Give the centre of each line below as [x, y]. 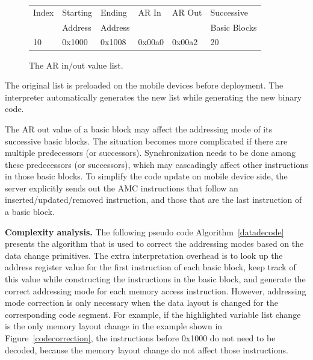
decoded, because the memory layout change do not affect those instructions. [147, 349]
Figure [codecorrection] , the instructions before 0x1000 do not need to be [140, 338]
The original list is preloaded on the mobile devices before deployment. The [144, 85]
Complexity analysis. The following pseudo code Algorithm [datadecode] [144, 231]
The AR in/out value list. [76, 65]
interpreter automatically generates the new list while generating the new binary [153, 97]
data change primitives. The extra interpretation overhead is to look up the [144, 255]
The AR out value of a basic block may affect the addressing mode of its [139, 129]
